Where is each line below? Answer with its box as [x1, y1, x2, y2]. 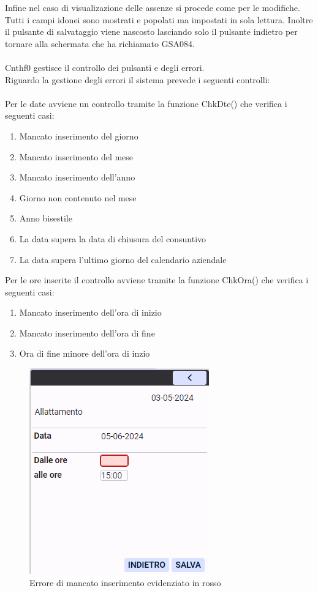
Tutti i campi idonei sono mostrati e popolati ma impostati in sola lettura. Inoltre [5, 13, 313, 26]
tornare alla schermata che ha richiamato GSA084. [5, 37, 195, 50]
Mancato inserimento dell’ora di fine [19, 326, 155, 339]
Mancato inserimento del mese [19, 150, 134, 163]
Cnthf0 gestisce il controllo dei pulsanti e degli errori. [5, 61, 205, 73]
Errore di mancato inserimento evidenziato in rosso [29, 576, 221, 589]
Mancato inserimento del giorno [19, 129, 138, 142]
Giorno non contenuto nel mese [19, 191, 137, 204]
